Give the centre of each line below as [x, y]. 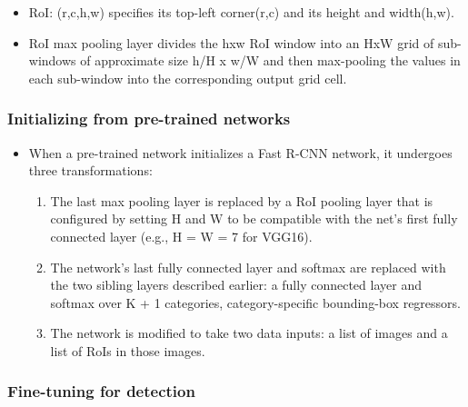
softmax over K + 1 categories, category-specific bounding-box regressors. [255, 302]
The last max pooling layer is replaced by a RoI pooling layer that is [242, 200]
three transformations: [90, 170]
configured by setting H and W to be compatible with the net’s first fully [254, 218]
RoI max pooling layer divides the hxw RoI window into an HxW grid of [231, 42]
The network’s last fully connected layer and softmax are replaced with [248, 267]
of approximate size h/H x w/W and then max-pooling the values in [270, 60]
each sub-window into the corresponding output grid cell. [188, 78]
